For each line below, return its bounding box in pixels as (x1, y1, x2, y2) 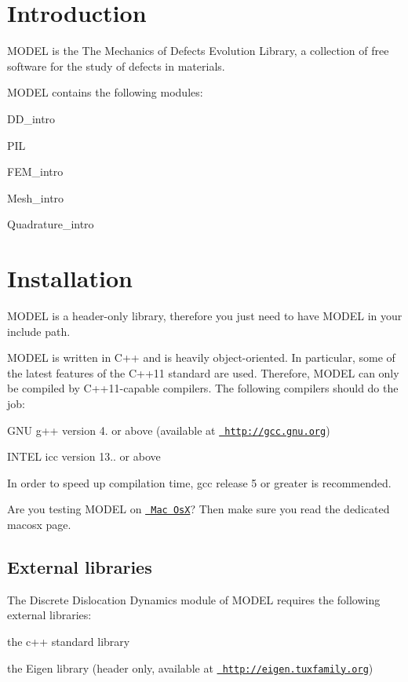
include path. (7, 323, 71, 339)
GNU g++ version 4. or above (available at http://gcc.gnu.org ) (7, 421, 330, 438)
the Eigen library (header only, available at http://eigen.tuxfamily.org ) (7, 659, 373, 676)
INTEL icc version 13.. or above (7, 448, 161, 465)
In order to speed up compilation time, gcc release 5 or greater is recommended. (7, 474, 392, 491)
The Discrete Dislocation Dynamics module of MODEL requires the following (7, 591, 381, 607)
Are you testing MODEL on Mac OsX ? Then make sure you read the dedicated (7, 501, 390, 517)
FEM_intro (7, 163, 64, 180)
